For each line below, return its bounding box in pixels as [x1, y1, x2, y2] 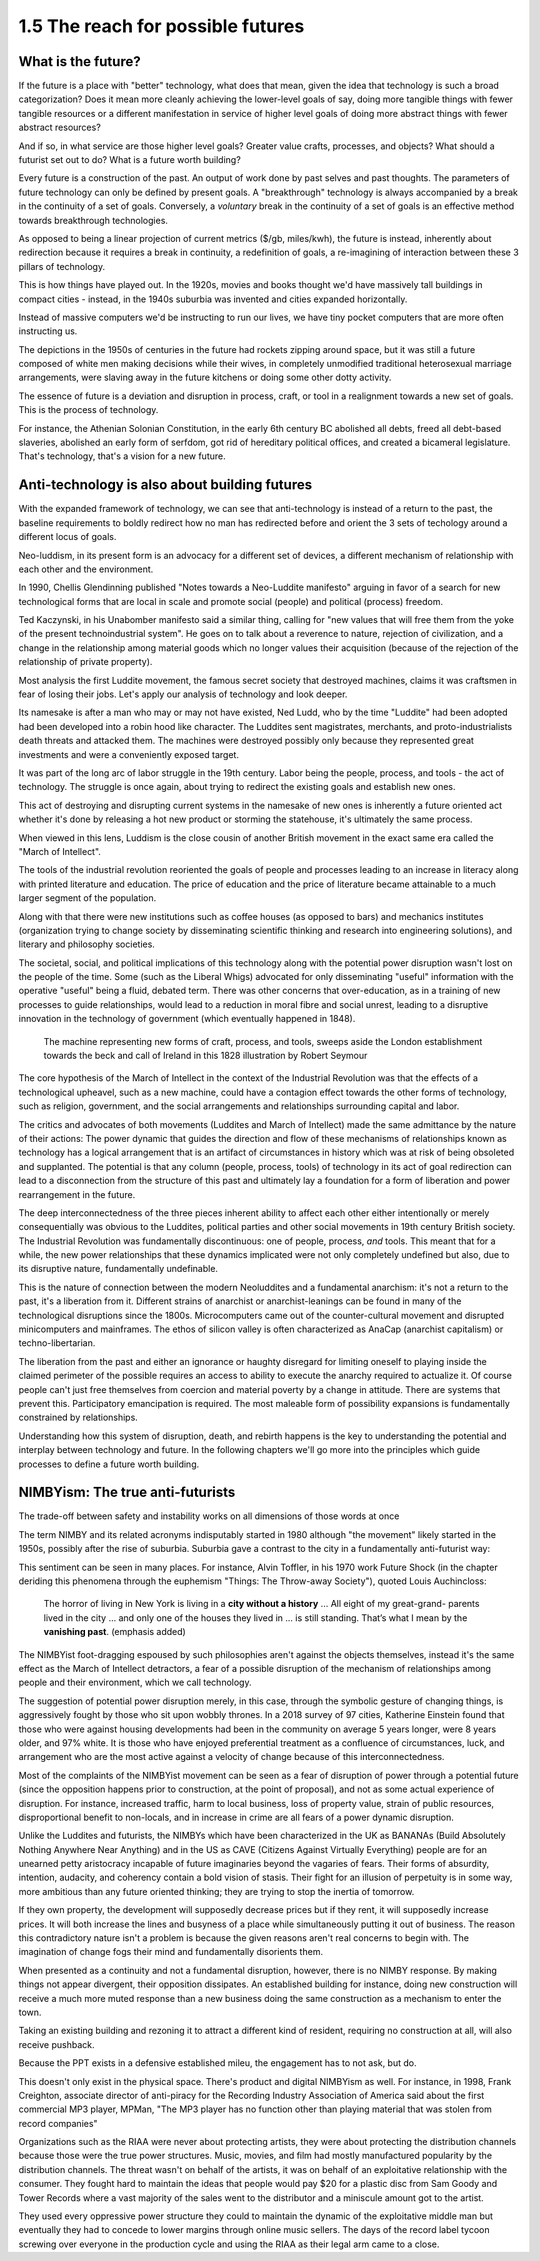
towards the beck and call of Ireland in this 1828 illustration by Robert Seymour [43, 1050, 368, 1062]
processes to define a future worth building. [18, 1458, 200, 1470]
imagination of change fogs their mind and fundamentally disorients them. [18, 1946, 324, 1958]
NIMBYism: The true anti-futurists [18, 1484, 236, 1501]
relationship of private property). [18, 656, 153, 668]
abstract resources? [18, 121, 102, 134]
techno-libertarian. [18, 1337, 96, 1349]
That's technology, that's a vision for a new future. [18, 450, 226, 462]
